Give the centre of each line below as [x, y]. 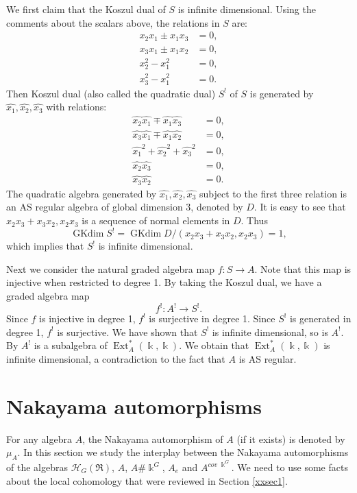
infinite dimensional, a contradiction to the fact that [116, 358]
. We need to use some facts [290, 467]
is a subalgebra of [71, 345]
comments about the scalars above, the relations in [113, 22]
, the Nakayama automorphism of [153, 438]
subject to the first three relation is [273, 193]
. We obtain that [214, 345]
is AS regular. [268, 358]
